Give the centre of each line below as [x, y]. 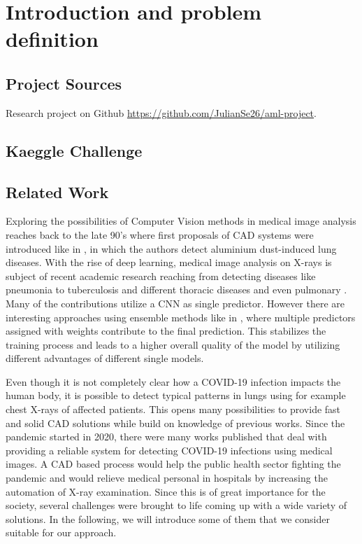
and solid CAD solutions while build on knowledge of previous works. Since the [175, 423]
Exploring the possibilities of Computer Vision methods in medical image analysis [181, 221]
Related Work [57, 191]
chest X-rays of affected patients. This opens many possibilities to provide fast [173, 409]
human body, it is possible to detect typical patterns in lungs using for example [176, 395]
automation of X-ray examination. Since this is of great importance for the [166, 491]
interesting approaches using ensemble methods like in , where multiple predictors [181, 317]
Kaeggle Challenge [74, 150]
